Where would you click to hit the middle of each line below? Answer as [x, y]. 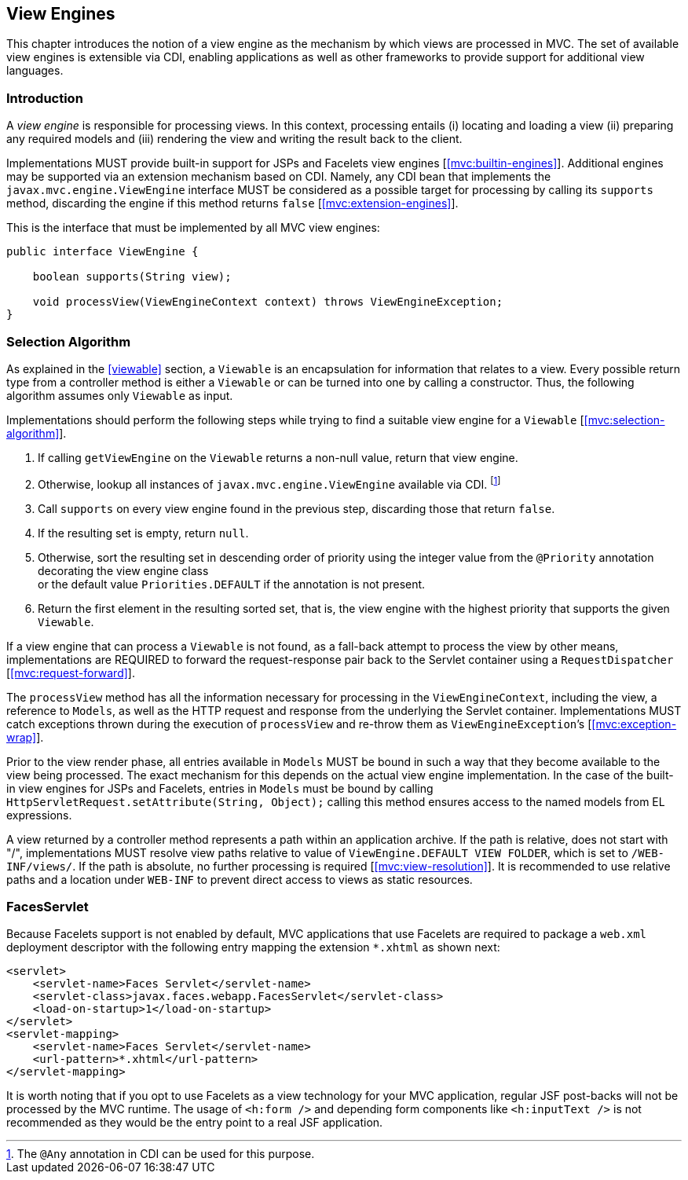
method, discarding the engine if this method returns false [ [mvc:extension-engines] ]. [232, 203]
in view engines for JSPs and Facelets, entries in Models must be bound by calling [220, 788]
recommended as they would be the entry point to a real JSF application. [195, 1123]
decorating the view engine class [123, 570]
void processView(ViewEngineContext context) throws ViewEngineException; [268, 302]
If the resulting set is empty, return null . [143, 533]
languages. [35, 71]
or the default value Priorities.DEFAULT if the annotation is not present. [232, 584]
